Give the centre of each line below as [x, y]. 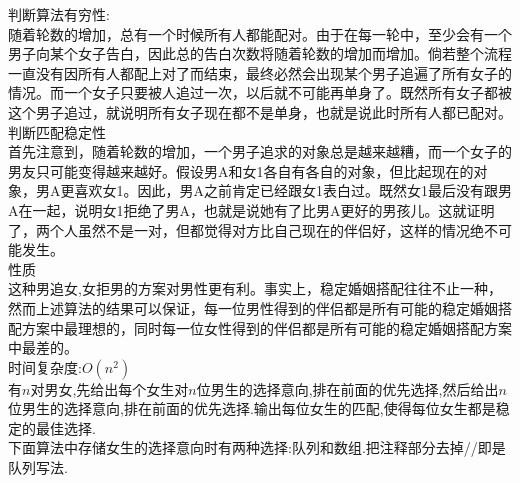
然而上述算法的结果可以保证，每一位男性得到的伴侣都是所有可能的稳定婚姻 [253, 307]
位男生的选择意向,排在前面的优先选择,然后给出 [347, 388]
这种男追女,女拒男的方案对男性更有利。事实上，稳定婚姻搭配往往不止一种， [255, 288]
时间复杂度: [45, 366]
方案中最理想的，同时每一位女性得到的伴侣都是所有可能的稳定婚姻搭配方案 [266, 327]
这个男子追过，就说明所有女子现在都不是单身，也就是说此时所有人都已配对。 [260, 111]
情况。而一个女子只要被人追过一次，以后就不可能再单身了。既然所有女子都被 [260, 92]
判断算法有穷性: [59, 14]
